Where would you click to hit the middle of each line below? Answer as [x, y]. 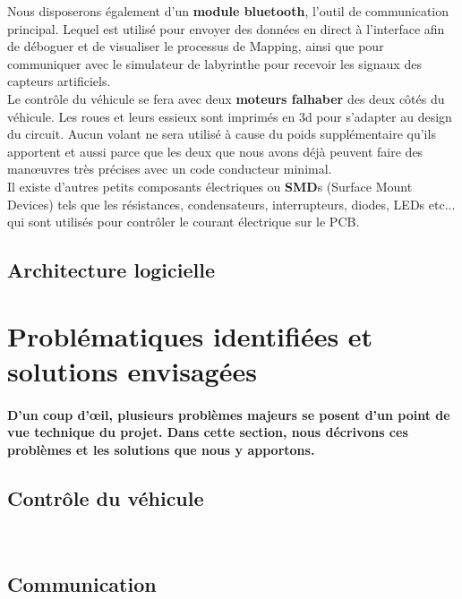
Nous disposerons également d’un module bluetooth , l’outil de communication [228, 11]
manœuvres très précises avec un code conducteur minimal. [170, 169]
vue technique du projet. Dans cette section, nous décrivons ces [208, 432]
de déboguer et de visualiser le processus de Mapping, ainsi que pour [196, 46]
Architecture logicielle [111, 270]
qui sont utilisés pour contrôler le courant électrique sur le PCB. [184, 222]
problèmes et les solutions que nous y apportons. [161, 449]
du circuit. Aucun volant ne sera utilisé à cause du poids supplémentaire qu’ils [222, 134]
